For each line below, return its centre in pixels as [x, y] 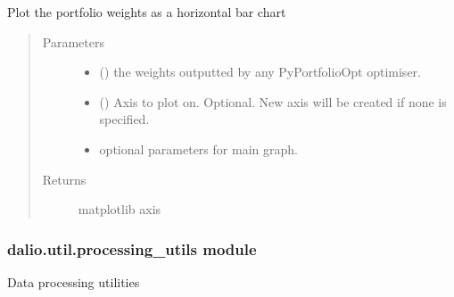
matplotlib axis [120, 209]
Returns [64, 179]
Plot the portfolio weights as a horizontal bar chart [147, 12]
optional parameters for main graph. [198, 148]
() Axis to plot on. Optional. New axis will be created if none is [273, 101]
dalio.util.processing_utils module [132, 248]
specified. [124, 119]
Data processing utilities [74, 281]
